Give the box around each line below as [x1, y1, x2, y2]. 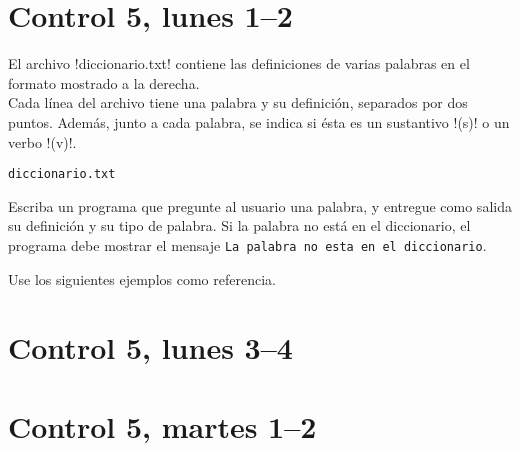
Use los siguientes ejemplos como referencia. [8, 268, 276, 289]
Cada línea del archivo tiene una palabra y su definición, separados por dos [8, 92, 468, 113]
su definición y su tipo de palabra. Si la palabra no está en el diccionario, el [8, 215, 471, 236]
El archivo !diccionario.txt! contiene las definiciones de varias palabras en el [8, 53, 470, 74]
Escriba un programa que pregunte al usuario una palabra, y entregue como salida [8, 195, 512, 216]
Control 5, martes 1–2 [8, 405, 317, 446]
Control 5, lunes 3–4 [8, 327, 293, 368]
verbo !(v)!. [8, 131, 77, 152]
